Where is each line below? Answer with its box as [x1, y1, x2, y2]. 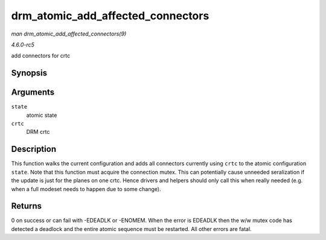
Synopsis [11, 68, 48, 78]
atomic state [26, 112, 57, 119]
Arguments [11, 87, 55, 98]
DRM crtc [26, 128, 50, 136]
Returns [11, 201, 42, 211]
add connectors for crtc [11, 52, 71, 60]
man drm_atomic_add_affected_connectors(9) [11, 30, 127, 37]
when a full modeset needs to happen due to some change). [11, 185, 161, 192]
